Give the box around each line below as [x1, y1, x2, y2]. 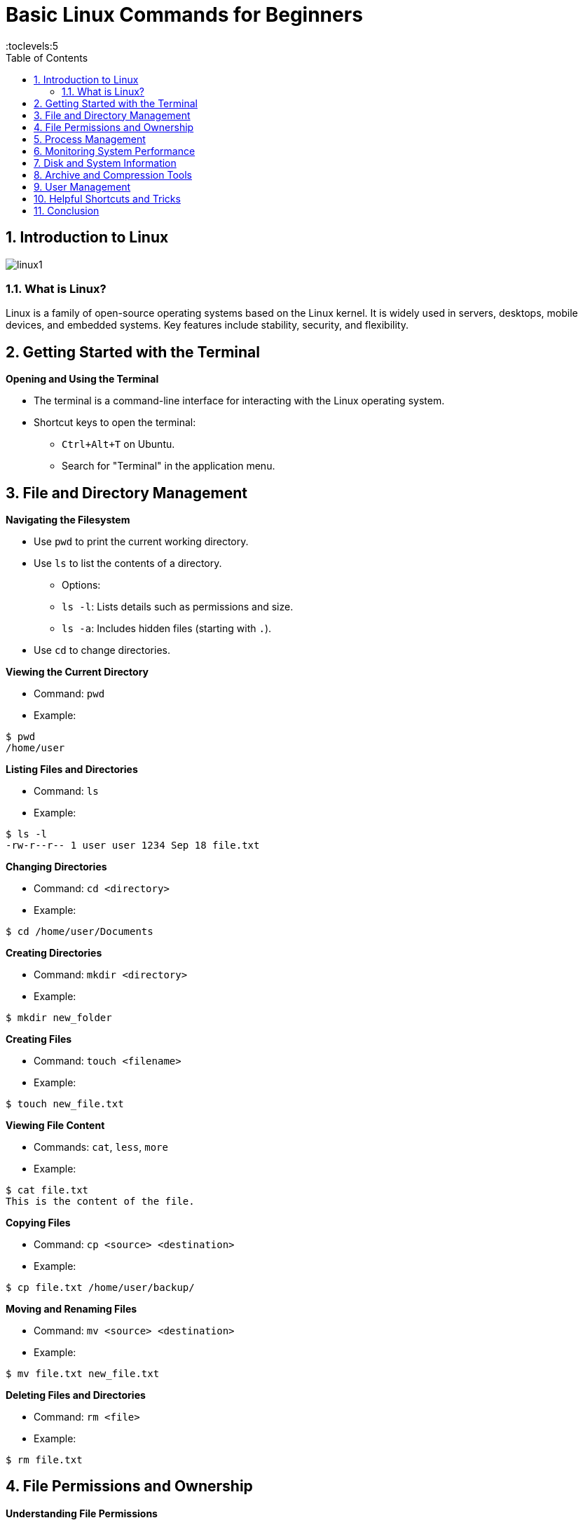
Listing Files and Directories [6, 763, 138, 776]
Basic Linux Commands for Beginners [6, 3, 363, 27]
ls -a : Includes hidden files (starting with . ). [62, 622, 272, 635]
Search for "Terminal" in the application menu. [62, 460, 275, 472]
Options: [62, 579, 101, 591]
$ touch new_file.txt [6, 1098, 124, 1110]
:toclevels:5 [6, 39, 59, 52]
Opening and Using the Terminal [6, 373, 159, 385]
